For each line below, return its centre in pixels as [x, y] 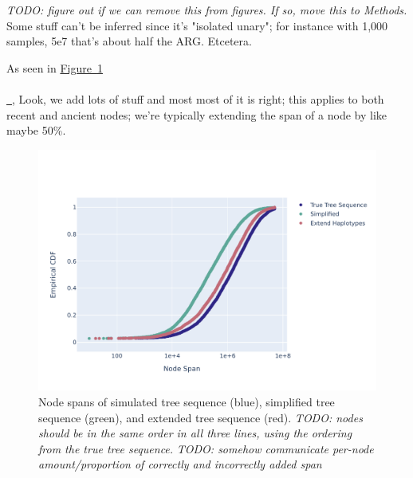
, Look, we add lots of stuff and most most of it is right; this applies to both [198, 98]
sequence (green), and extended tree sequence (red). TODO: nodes [201, 417]
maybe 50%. [36, 130]
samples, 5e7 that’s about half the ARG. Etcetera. [129, 41]
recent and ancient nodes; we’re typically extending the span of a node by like [197, 114]
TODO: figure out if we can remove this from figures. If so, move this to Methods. [207, 10]
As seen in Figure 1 [55, 67]
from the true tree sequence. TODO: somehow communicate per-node [206, 448]
